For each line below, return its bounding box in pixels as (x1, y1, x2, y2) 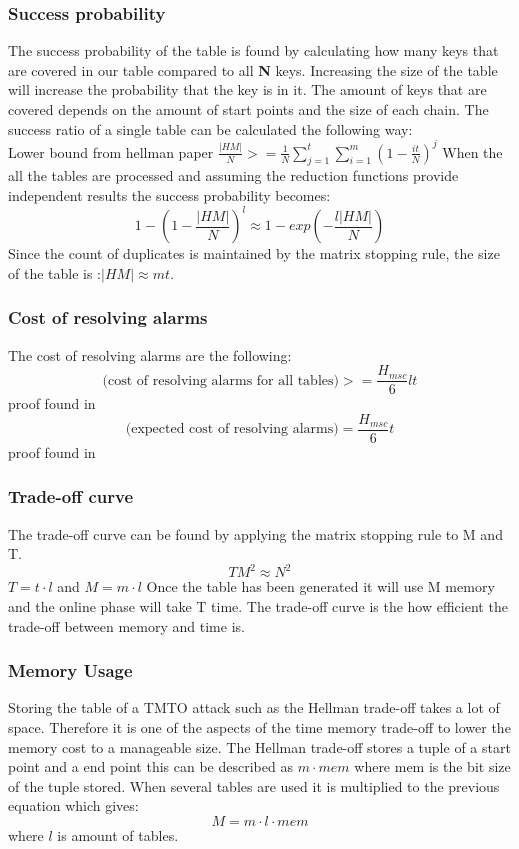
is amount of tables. (57, 824, 179, 845)
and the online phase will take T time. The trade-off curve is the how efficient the (8, 595, 508, 616)
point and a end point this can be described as (8, 756, 293, 777)
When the (442, 141, 503, 162)
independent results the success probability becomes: (8, 185, 331, 206)
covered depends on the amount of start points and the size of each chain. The (8, 99, 489, 119)
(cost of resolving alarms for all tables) (102, 373, 339, 388)
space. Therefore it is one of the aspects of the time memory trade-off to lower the (8, 716, 511, 737)
